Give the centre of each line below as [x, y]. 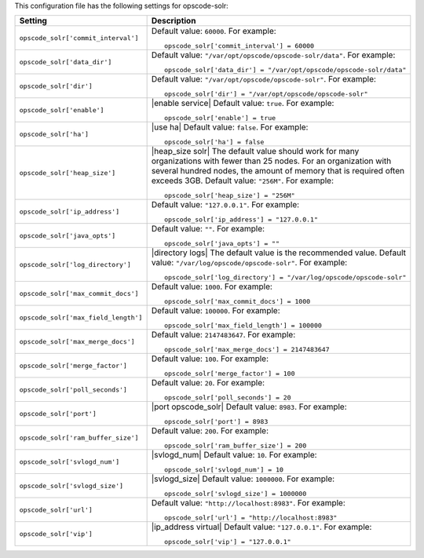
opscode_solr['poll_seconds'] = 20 [227, 398]
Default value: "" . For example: [208, 229]
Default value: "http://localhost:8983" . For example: [248, 503]
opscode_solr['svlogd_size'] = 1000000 [235, 494]
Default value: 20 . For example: [208, 383]
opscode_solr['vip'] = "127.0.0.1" [227, 542]
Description [174, 21]
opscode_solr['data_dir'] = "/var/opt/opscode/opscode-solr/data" [285, 70]
